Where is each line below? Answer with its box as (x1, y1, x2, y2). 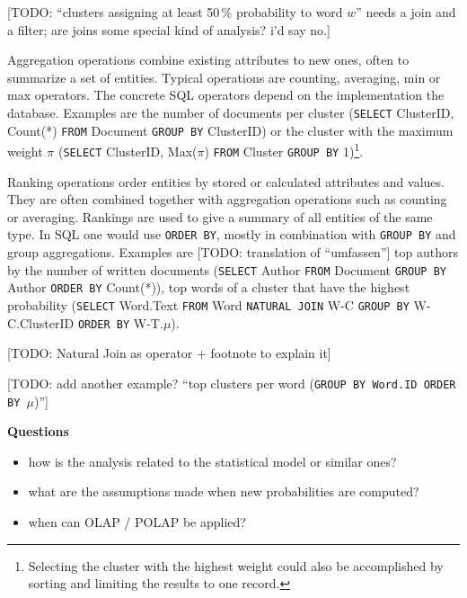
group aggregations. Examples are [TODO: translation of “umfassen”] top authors (7, 243, 458, 262)
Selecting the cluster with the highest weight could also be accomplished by (28, 556, 444, 575)
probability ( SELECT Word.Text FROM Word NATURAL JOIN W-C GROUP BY (7, 295, 410, 314)
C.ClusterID (7, 313, 75, 332)
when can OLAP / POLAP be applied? (28, 512, 246, 531)
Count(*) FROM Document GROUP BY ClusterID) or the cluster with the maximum (7, 120, 454, 139)
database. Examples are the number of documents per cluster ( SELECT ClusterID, (7, 103, 454, 121)
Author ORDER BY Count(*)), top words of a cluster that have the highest (7, 278, 410, 297)
